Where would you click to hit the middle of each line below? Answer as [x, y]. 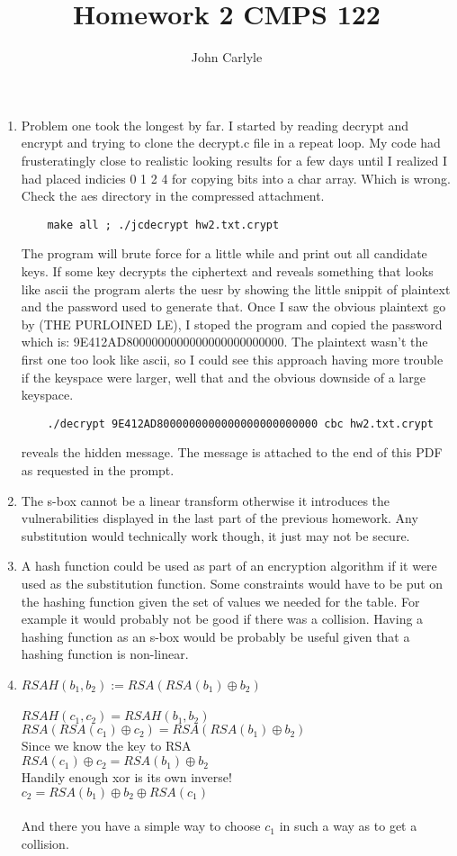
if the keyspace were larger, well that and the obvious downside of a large [223, 377]
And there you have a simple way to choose [141, 826]
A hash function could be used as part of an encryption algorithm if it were [229, 566]
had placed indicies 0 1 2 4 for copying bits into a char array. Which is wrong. [236, 178]
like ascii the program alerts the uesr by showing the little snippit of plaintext [236, 288]
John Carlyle [227, 57]
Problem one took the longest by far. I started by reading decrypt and [215, 125]
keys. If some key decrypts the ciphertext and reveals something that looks [227, 270]
